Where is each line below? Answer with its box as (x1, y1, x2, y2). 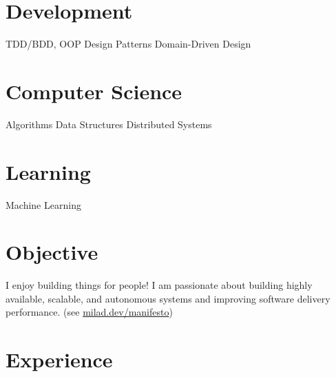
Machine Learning (6, 197, 81, 212)
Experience (6, 345, 113, 374)
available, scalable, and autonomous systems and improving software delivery (6, 291, 330, 305)
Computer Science (6, 77, 182, 105)
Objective (6, 238, 98, 266)
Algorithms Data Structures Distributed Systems (6, 116, 212, 131)
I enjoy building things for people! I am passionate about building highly (6, 278, 313, 292)
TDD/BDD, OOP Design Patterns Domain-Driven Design (6, 37, 251, 51)
